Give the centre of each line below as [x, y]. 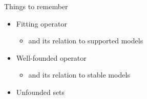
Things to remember [36, 6]
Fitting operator [41, 23]
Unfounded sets [40, 92]
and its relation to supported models [86, 41]
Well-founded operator [51, 57]
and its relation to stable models [79, 75]
